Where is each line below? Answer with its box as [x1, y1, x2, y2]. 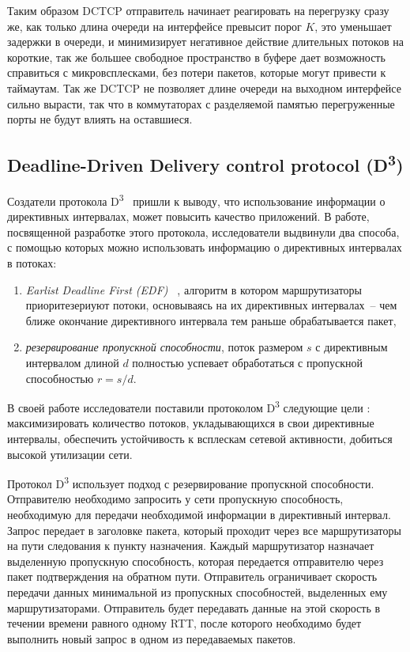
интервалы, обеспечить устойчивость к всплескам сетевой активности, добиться [7, 430, 393, 446]
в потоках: [7, 254, 57, 271]
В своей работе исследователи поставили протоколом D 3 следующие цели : [7, 397, 371, 415]
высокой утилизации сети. [7, 445, 133, 462]
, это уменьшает [314, 17, 392, 34]
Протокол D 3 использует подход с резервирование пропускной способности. [7, 473, 374, 491]
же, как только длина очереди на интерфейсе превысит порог [7, 17, 302, 34]
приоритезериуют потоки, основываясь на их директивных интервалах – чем [25, 297, 397, 313]
